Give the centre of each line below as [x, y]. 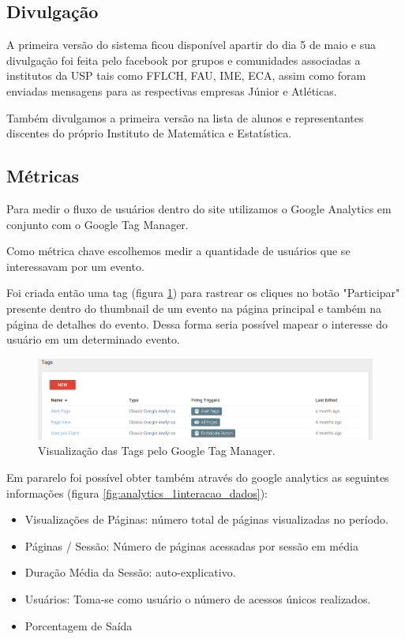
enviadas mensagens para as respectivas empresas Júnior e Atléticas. [172, 90]
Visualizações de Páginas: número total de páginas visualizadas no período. [206, 519]
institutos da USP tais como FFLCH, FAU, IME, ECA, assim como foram [186, 75]
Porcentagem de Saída [79, 625]
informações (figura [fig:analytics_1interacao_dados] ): [137, 492]
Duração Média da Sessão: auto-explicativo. [130, 572]
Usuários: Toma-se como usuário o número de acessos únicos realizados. [198, 599]
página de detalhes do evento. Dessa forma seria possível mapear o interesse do [197, 323]
